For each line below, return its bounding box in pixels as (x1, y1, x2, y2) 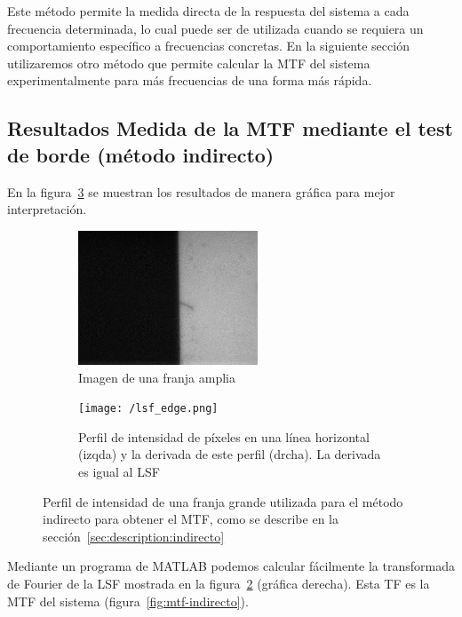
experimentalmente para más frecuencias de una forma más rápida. (7, 71, 372, 90)
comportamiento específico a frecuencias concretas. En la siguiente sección (7, 36, 410, 55)
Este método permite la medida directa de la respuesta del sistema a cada (7, 2, 410, 20)
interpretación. (7, 200, 87, 218)
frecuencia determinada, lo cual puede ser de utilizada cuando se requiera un (7, 19, 424, 37)
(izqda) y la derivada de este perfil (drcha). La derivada (78, 445, 381, 463)
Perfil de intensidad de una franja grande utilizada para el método (43, 492, 403, 510)
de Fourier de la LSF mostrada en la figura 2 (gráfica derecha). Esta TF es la (7, 573, 430, 592)
